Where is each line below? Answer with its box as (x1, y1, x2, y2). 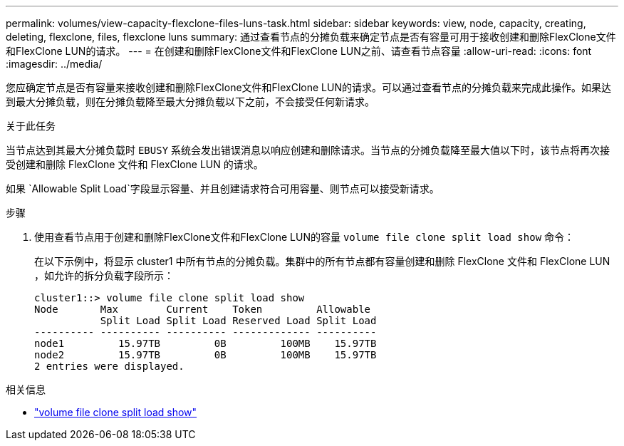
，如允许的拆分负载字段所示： (34, 269, 174, 281)
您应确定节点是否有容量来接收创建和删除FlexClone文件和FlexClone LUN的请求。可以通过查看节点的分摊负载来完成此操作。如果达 (6, 81, 611, 93)
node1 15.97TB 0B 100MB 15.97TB (34, 338, 377, 349)
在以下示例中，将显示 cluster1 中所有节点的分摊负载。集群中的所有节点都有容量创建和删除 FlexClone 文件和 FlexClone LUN (34, 255, 610, 267)
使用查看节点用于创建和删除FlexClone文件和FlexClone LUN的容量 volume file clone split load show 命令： (34, 231, 575, 243)
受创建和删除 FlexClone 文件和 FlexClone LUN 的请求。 (6, 158, 264, 170)
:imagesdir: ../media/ (6, 58, 103, 70)
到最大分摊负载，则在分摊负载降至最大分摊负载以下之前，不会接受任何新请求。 (6, 95, 375, 108)
